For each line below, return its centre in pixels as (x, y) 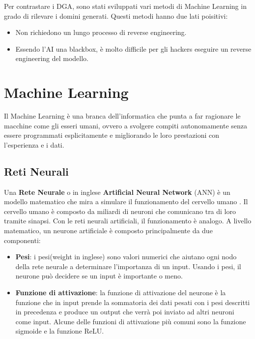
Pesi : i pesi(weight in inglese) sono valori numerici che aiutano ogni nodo (126, 257)
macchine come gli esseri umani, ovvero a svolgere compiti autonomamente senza (126, 125)
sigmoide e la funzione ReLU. (60, 331)
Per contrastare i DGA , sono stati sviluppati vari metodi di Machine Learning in (125, 6)
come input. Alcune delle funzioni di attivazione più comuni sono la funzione (131, 321)
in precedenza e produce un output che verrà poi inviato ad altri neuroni (125, 312)
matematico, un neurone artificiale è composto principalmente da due (108, 231)
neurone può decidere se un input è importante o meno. (99, 276)
